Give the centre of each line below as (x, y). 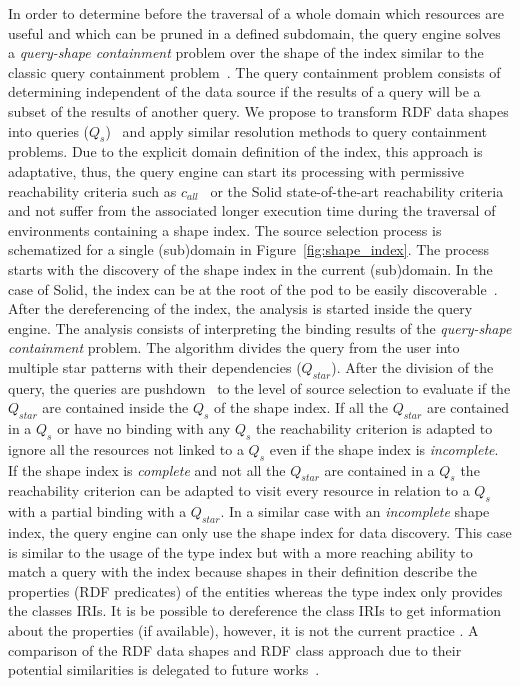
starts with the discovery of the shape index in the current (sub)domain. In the (250, 268)
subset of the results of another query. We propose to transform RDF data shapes (258, 110)
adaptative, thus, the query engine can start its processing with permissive (236, 170)
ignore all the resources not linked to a (126, 448)
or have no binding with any (144, 428)
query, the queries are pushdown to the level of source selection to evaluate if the (259, 387)
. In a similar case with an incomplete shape (355, 511)
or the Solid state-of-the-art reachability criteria (357, 190)
